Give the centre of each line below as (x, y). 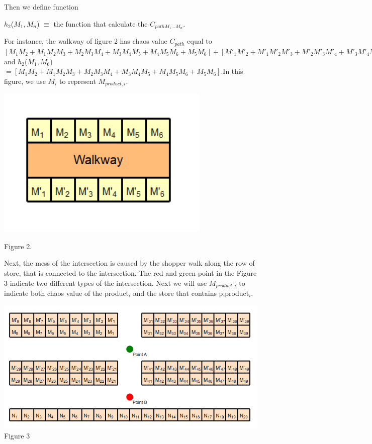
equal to (200, 41)
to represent (78, 81)
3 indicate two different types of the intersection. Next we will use (106, 283)
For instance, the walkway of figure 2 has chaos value (86, 41)
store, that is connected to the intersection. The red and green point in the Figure (130, 272)
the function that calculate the (101, 23)
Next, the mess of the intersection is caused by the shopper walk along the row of (129, 263)
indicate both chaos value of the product (66, 293)
